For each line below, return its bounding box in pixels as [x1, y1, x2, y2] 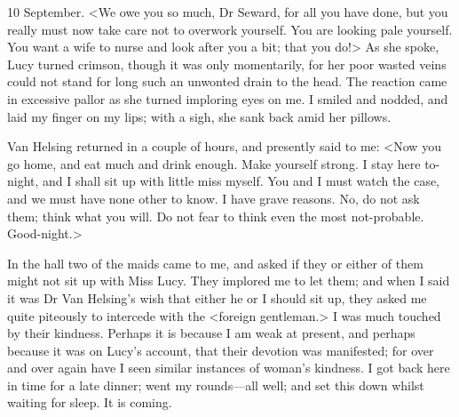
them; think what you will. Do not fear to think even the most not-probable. [7, 206, 424, 225]
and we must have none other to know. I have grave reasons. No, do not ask [7, 188, 420, 207]
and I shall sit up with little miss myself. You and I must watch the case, [43, 172, 440, 190]
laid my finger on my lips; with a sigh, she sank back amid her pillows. [7, 107, 392, 125]
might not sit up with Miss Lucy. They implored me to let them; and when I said [7, 271, 450, 290]
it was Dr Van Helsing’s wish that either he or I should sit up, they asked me [7, 288, 427, 307]
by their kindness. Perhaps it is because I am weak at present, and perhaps [7, 324, 415, 342]
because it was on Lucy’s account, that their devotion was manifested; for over [7, 341, 434, 359]
